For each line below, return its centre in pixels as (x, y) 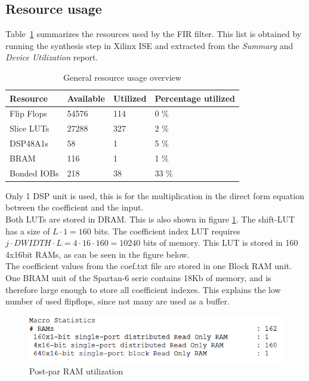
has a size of (28, 231)
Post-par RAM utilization (76, 371)
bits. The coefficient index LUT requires (167, 231)
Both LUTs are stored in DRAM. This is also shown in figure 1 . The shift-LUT (150, 219)
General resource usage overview (122, 77)
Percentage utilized (195, 98)
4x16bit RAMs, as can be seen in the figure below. (98, 254)
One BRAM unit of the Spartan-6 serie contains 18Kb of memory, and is (138, 278)
